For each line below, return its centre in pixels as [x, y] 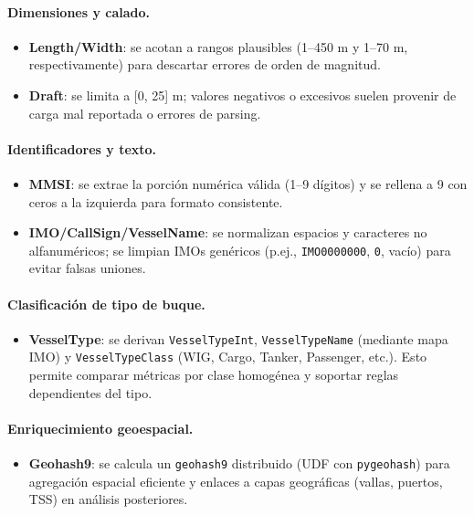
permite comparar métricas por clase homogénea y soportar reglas [214, 375]
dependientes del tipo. [90, 392]
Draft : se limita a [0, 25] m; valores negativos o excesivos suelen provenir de [242, 95]
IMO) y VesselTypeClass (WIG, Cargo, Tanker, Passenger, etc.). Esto [228, 357]
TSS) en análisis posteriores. [108, 499]
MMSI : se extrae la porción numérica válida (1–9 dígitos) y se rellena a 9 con [248, 183]
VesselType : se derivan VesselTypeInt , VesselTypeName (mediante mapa [238, 338]
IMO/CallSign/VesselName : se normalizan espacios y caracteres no [228, 232]
